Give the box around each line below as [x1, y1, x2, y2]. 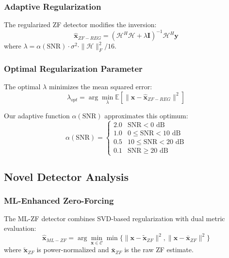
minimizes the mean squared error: [49, 81, 152, 92]
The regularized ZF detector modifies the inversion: [4, 19, 157, 30]
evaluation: [4, 223, 36, 233]
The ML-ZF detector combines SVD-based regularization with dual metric [4, 213, 225, 224]
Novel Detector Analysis [4, 169, 129, 184]
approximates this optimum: [104, 111, 188, 121]
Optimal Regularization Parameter [4, 63, 143, 75]
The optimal [4, 81, 41, 92]
